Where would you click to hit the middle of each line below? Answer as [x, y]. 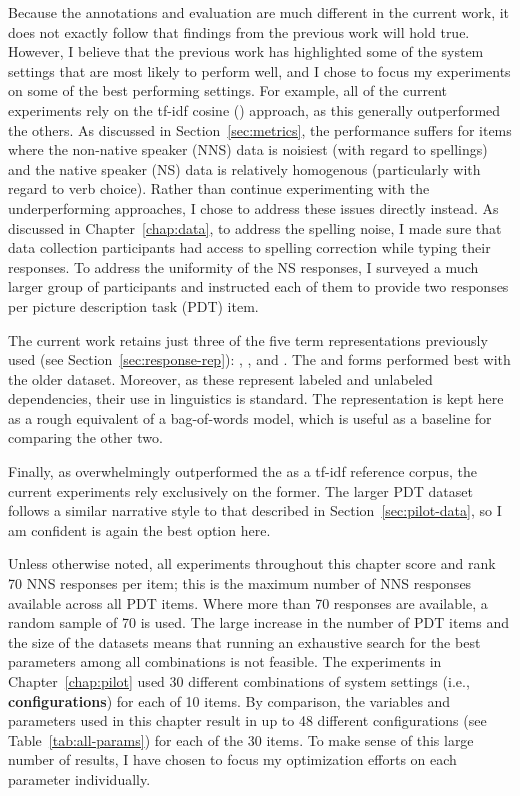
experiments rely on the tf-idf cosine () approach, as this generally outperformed [254, 109]
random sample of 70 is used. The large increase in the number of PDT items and [259, 622]
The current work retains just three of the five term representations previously [248, 339]
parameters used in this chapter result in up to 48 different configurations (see [247, 720]
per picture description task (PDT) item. [133, 305]
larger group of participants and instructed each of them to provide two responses [258, 286]
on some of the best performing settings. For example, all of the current [227, 90]
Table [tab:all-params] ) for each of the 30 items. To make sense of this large [241, 739]
